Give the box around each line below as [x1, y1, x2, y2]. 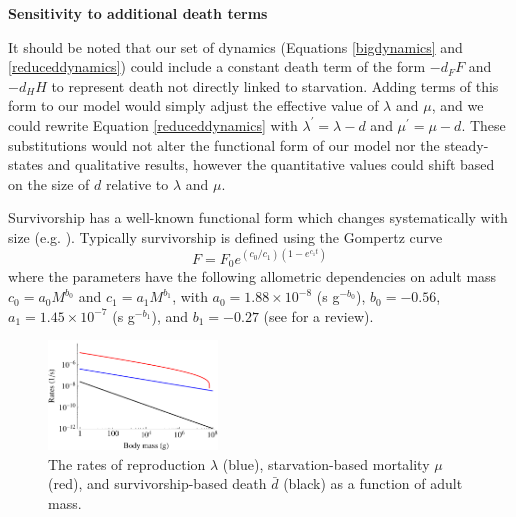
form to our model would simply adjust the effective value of [8, 95, 379, 116]
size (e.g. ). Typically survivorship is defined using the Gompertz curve [8, 226, 443, 247]
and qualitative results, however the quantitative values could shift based [47, 154, 495, 175]
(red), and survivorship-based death [48, 473, 267, 494]
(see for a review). [263, 305, 374, 326]
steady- [444, 134, 489, 155]
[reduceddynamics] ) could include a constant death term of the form [8, 56, 426, 77]
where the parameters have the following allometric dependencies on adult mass [8, 266, 497, 287]
